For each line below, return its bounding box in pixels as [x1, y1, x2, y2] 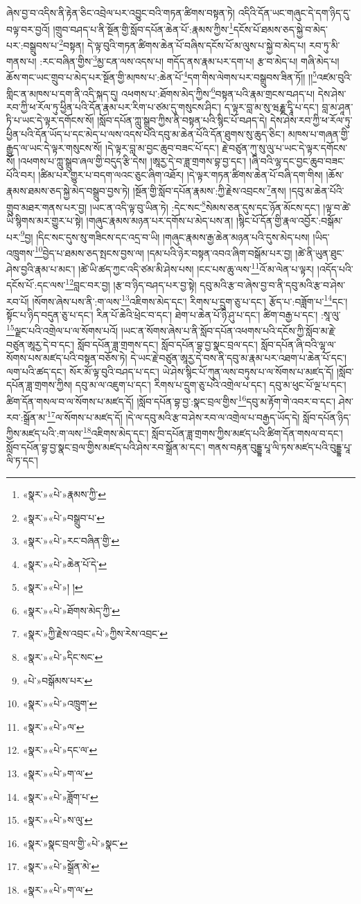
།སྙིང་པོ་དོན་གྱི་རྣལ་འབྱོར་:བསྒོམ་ [236, 213, 343, 227]
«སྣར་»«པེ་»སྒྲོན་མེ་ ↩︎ [22, 859, 100, 874]
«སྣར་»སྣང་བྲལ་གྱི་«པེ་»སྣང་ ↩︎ [22, 835, 128, 850]
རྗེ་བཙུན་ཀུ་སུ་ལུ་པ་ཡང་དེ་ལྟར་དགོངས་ [222, 140, 348, 154]
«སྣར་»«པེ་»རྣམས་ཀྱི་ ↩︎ [22, 486, 107, 501]
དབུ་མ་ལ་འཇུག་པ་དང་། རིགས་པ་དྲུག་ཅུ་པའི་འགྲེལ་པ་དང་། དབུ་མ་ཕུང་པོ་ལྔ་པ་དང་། [75, 378, 346, 392]
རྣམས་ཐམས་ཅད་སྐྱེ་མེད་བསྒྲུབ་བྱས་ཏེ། [6, 184, 130, 198]
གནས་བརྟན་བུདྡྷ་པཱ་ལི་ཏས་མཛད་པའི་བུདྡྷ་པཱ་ [208, 439, 353, 454]
